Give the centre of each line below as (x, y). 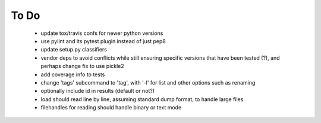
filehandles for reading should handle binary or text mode (111, 108)
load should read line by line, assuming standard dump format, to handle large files (142, 99)
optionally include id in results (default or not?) (97, 91)
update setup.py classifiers (74, 50)
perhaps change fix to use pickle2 (82, 66)
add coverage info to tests (73, 75)
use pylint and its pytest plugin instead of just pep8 (103, 41)
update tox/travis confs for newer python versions (102, 33)
